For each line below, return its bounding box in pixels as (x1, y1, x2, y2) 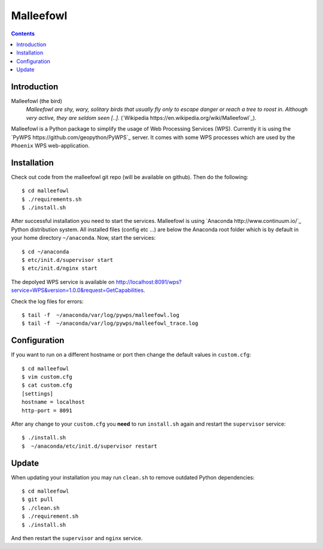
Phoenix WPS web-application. (11, 141, 90, 149)
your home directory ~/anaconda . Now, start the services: (11, 234, 156, 242)
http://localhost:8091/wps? (115, 278, 182, 285)
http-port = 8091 (22, 407, 72, 414)
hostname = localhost (22, 399, 85, 406)
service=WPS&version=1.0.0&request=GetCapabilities (11, 286, 144, 294)
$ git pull (22, 496, 54, 503)
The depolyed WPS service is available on (11, 278, 115, 285)
